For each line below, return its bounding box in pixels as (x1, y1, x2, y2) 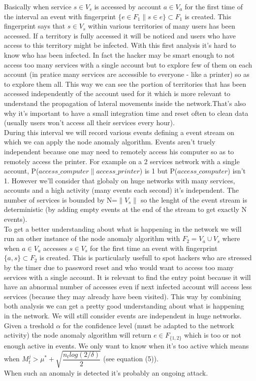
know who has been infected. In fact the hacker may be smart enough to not (4, 49, 235, 60)
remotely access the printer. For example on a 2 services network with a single (4, 156, 240, 166)
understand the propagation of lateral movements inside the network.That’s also (4, 98, 246, 108)
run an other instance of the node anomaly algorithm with (4, 233, 180, 243)
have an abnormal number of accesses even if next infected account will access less (4, 281, 252, 292)
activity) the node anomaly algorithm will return (4, 330, 152, 340)
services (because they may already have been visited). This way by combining (4, 291, 241, 301)
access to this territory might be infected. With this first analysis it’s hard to (4, 40, 236, 50)
